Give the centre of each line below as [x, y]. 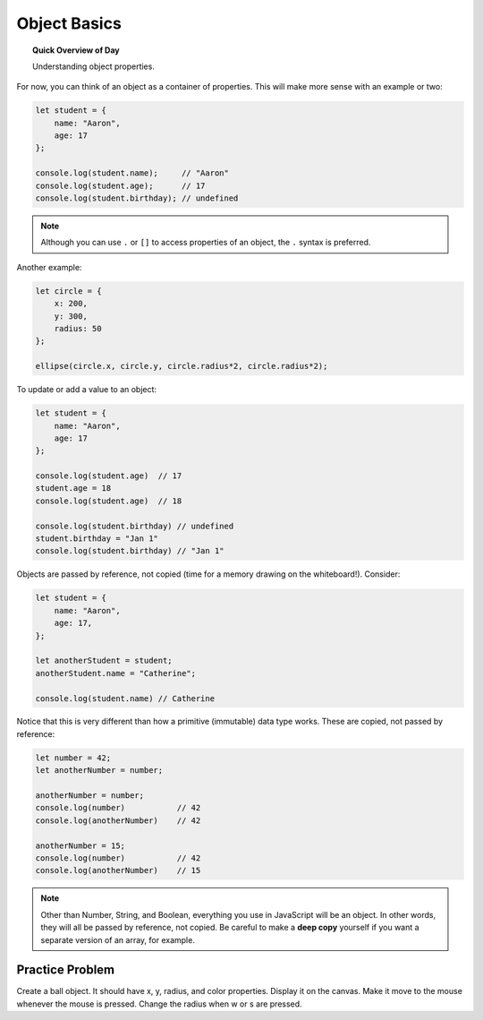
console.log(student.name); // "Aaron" [132, 173]
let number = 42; [73, 758]
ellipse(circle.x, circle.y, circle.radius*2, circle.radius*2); [182, 366]
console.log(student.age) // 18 [109, 501]
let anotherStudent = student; [104, 661]
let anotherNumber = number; [99, 771]
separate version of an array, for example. [118, 939]
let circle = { [68, 291]
